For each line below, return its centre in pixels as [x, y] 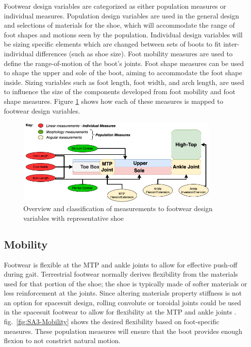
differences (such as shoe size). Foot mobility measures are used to [134, 53]
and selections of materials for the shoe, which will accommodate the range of [119, 25]
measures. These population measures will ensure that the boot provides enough [123, 331]
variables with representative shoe [74, 218]
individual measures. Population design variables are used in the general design [122, 15]
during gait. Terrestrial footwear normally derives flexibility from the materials [121, 274]
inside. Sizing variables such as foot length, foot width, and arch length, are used [124, 82]
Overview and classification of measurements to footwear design [118, 208]
